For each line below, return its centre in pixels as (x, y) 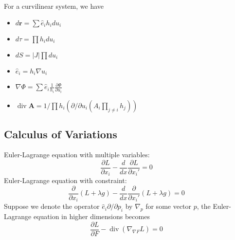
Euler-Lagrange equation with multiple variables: (77, 155)
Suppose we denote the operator (52, 206)
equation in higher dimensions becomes (91, 216)
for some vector (169, 206)
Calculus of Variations (61, 134)
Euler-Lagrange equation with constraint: (65, 180)
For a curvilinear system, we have (54, 6)
